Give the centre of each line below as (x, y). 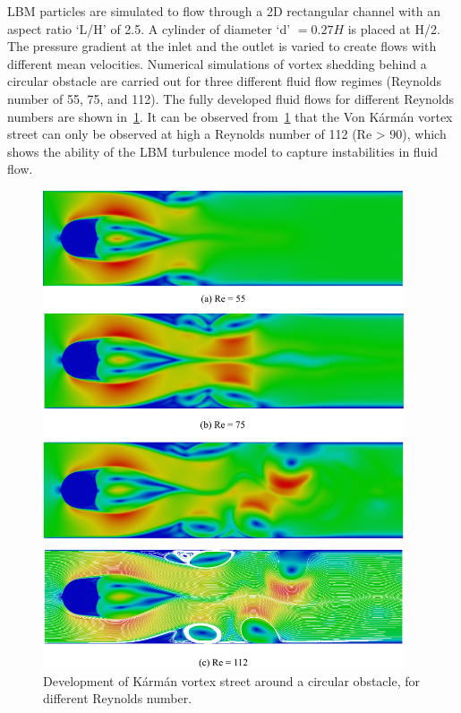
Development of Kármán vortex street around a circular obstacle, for (232, 680)
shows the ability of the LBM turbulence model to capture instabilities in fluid (223, 151)
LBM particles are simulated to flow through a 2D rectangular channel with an (224, 11)
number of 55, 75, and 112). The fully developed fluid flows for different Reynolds (231, 98)
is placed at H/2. (394, 28)
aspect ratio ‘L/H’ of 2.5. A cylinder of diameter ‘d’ (149, 28)
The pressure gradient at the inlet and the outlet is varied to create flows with (222, 46)
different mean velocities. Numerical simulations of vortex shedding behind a (217, 63)
